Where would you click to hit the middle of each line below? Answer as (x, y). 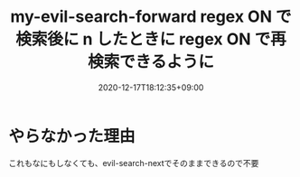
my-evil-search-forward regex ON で (151, 17)
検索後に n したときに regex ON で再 (151, 39)
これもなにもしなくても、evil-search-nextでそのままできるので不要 (134, 163)
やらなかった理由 (72, 136)
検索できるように (151, 62)
